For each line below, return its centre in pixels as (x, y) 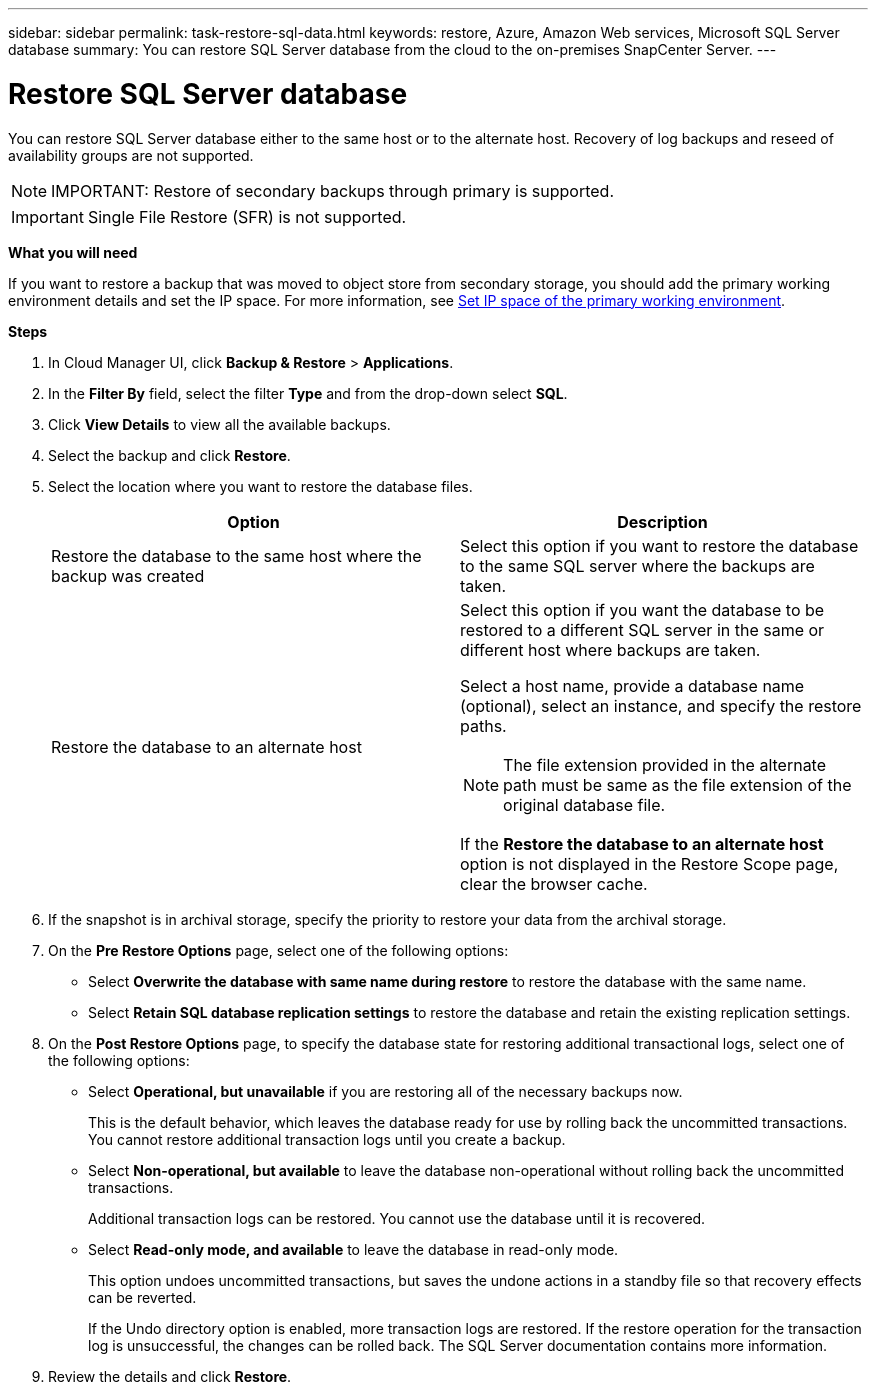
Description (662, 521)
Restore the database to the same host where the (236, 555)
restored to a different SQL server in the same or (642, 629)
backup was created (128, 575)
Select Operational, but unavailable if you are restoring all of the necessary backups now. (385, 1091)
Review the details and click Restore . (170, 1376)
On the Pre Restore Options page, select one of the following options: (278, 950)
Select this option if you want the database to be (642, 609)
